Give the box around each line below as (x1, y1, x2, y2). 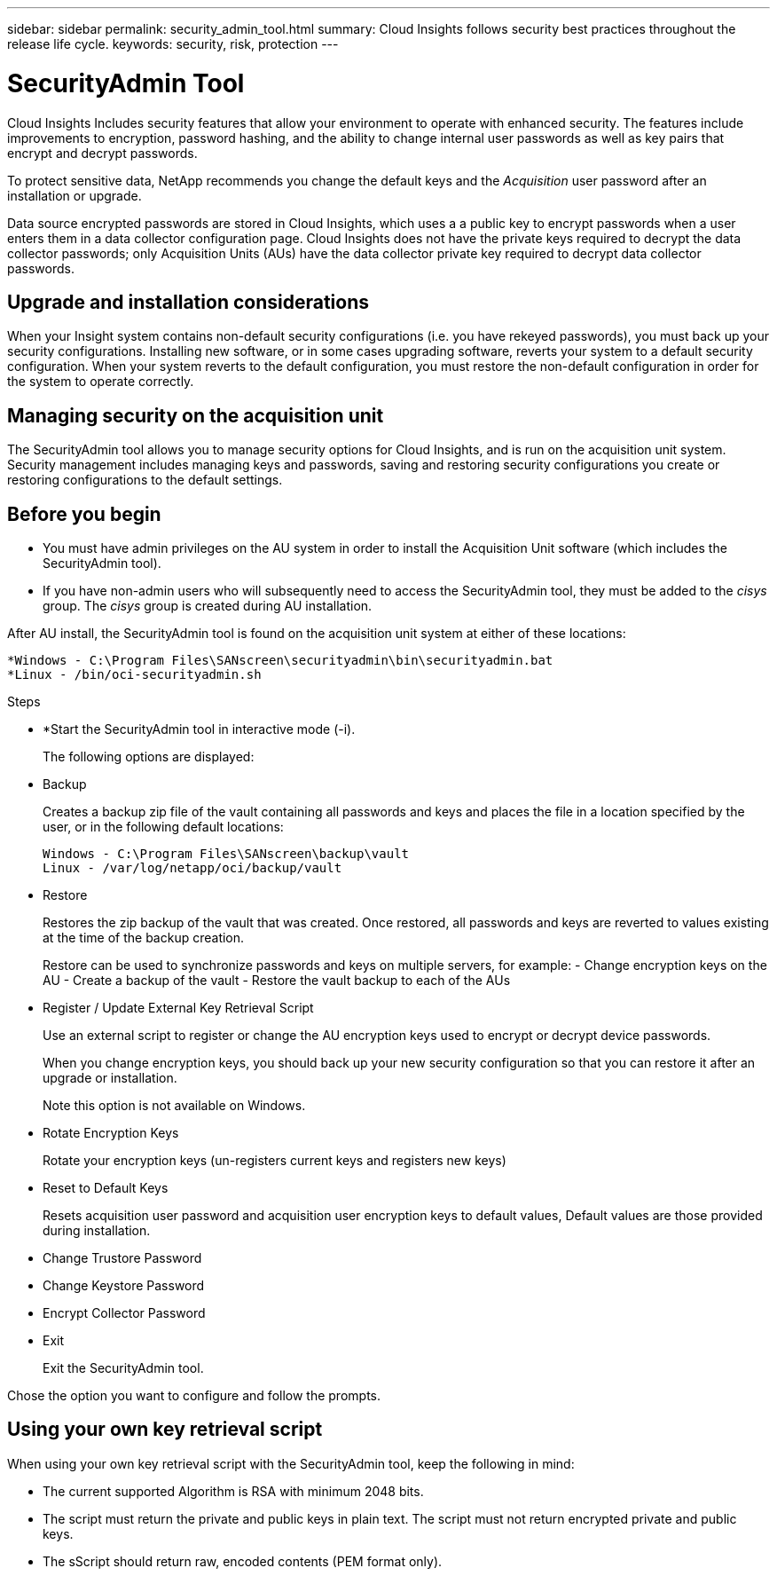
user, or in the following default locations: (43, 819, 284, 835)
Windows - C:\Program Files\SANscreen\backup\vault (43, 847, 410, 862)
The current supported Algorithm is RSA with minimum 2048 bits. (43, 1483, 424, 1499)
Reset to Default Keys (43, 1180, 169, 1196)
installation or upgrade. (7, 187, 142, 203)
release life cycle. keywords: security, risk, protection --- (7, 36, 339, 51)
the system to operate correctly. (7, 374, 194, 390)
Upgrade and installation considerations (7, 290, 369, 313)
